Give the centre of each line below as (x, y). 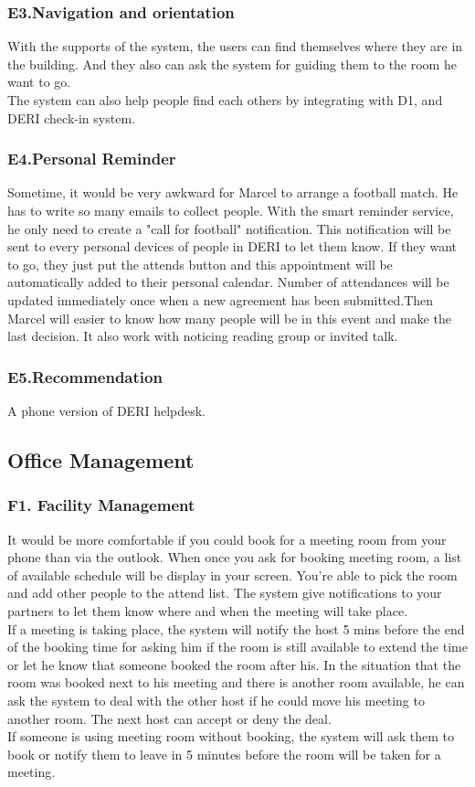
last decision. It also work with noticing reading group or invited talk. (203, 336)
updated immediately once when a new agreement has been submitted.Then (221, 299)
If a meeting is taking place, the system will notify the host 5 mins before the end (236, 628)
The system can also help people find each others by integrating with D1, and (225, 100)
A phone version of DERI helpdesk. (107, 410)
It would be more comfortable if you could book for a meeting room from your (227, 539)
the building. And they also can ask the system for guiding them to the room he (232, 64)
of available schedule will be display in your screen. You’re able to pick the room (232, 574)
